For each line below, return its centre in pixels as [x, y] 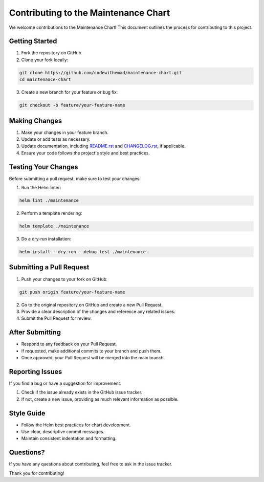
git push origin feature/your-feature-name [72, 292]
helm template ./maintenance [54, 226]
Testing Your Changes [44, 167]
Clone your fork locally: [45, 60]
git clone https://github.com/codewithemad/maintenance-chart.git [100, 73]
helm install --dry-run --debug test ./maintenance [83, 252]
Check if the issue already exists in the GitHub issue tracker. [82, 392]
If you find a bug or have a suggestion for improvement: [65, 383]
